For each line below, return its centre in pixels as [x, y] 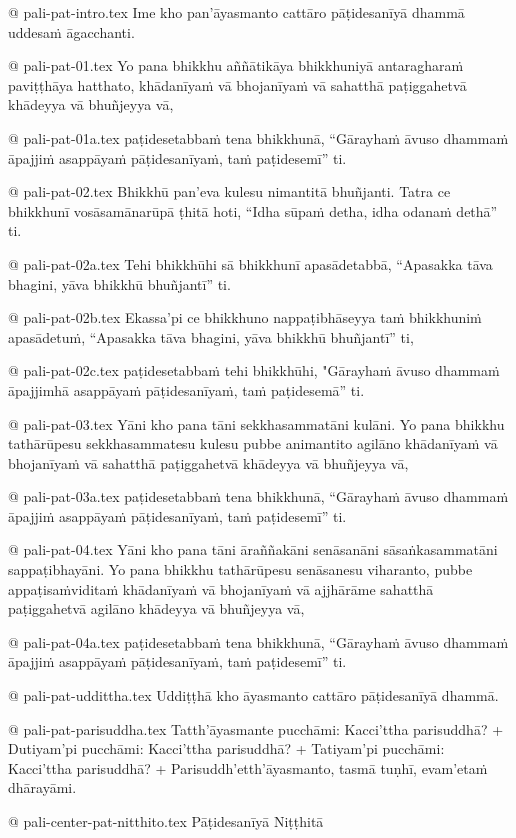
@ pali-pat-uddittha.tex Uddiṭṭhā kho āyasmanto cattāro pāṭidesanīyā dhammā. [253, 695]
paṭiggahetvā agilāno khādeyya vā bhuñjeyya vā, [156, 608]
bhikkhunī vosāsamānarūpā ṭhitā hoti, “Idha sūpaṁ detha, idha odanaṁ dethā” [253, 210]
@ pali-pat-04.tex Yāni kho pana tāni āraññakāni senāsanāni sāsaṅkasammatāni [253, 549]
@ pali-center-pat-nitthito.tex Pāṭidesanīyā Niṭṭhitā [166, 821]
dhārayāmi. [42, 787]
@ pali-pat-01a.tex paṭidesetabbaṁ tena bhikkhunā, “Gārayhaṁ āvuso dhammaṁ [258, 137]
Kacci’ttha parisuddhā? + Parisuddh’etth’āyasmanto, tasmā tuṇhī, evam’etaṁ [248, 767]
